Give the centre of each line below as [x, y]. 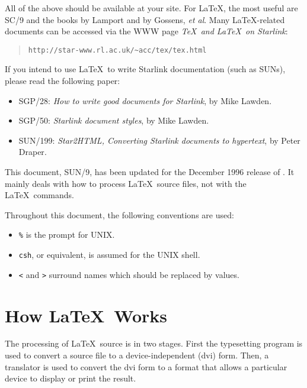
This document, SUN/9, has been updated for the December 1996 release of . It [150, 172]
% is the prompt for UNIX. [67, 235]
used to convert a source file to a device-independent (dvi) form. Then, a [137, 355]
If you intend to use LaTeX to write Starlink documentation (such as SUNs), [145, 69]
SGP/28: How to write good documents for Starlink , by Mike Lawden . [145, 100]
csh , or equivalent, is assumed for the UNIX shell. [109, 255]
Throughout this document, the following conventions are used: [119, 214]
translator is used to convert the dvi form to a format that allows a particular [146, 366]
